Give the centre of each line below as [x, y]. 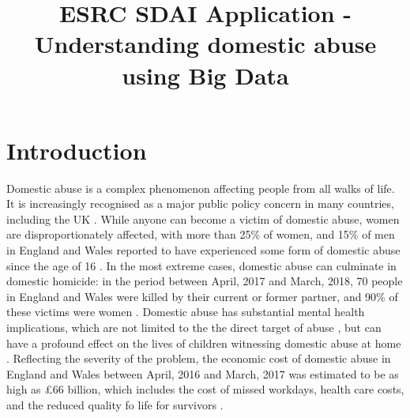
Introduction [77, 150]
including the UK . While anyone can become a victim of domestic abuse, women [203, 218]
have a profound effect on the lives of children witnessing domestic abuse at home [204, 343]
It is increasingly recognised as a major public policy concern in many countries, [200, 203]
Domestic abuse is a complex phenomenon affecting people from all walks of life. [201, 188]
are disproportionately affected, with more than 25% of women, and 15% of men [201, 234]
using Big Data [205, 75]
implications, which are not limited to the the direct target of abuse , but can [194, 328]
